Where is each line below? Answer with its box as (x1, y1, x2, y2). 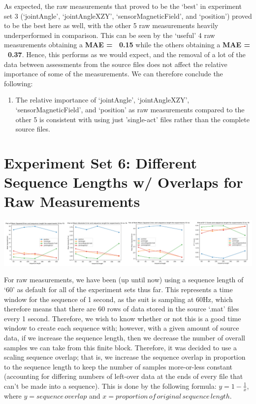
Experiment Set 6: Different (4, 152, 197, 172)
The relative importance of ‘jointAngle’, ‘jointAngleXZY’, (15, 95, 190, 105)
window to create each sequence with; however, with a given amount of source (4, 323, 239, 333)
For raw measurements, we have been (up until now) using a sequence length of (4, 274, 244, 285)
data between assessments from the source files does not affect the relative (4, 59, 227, 69)
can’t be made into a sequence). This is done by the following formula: (4, 380, 217, 391)
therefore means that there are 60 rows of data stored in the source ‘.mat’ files (4, 303, 239, 314)
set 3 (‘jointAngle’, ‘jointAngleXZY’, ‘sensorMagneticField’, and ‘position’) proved (4, 10, 252, 21)
